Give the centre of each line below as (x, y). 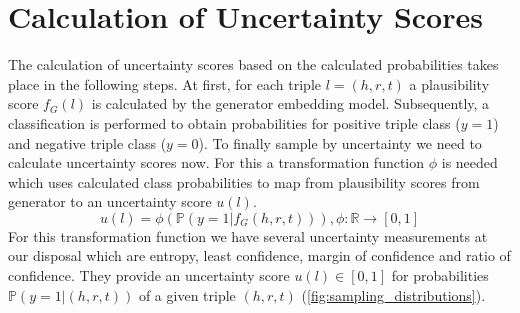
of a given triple (187, 294)
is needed (469, 162)
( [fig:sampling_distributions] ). (393, 294)
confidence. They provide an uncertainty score (149, 275)
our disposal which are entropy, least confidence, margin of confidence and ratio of (259, 255)
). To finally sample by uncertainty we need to (340, 142)
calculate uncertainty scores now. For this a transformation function (216, 162)
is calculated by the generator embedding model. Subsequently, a (290, 103)
